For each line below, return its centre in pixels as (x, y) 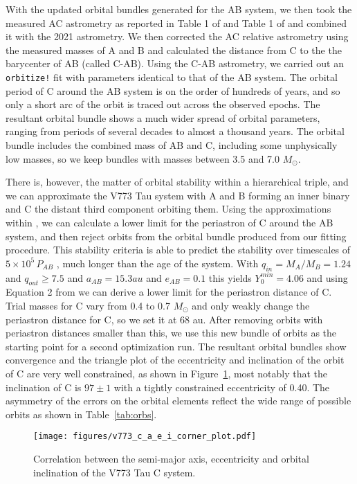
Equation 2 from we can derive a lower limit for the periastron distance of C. (169, 292)
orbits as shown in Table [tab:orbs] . (81, 414)
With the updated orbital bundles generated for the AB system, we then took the (179, 9)
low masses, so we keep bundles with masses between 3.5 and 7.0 (143, 158)
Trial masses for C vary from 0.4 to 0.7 (88, 305)
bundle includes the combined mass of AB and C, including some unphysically (172, 145)
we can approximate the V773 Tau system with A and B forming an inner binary (178, 195)
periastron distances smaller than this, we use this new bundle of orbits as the (171, 333)
